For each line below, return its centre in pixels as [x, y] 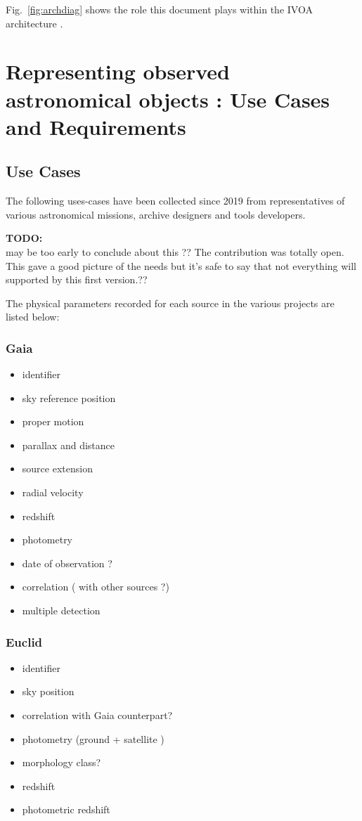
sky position [48, 691]
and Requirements [96, 126]
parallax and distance [68, 445]
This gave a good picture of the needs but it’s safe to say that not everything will [181, 265]
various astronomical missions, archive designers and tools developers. [156, 214]
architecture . [34, 23]
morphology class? [62, 762]
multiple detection [61, 610]
